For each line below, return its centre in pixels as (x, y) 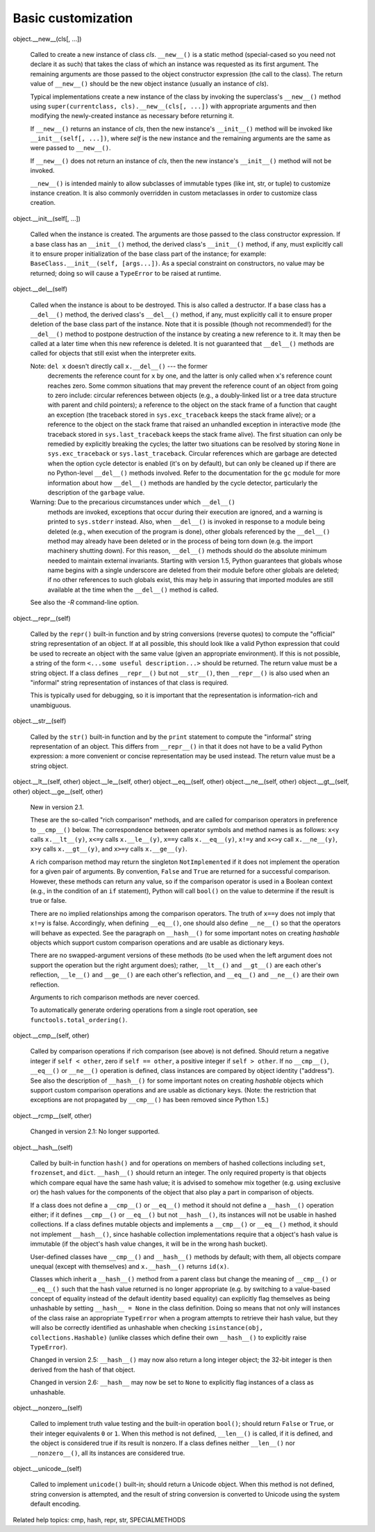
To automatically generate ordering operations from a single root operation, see (144, 1010)
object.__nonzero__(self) (48, 1408)
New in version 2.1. (57, 807)
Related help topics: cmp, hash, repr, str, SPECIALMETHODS (99, 1519)
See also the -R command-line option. (84, 602)
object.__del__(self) (40, 289)
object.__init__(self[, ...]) (47, 218)
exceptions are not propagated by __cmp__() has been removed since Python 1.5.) (149, 1100)
